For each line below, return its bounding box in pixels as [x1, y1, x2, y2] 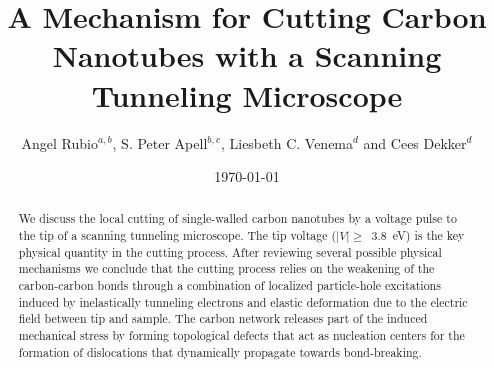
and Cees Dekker [363, 132, 467, 153]
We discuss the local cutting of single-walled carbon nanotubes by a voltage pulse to [18, 210, 457, 227]
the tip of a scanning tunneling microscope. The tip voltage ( [18, 227, 337, 244]
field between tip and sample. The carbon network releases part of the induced [18, 310, 428, 327]
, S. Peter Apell [112, 132, 208, 153]
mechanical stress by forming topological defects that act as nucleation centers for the [18, 327, 465, 344]
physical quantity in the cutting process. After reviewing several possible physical [18, 243, 442, 260]
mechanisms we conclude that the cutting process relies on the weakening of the [18, 260, 435, 277]
